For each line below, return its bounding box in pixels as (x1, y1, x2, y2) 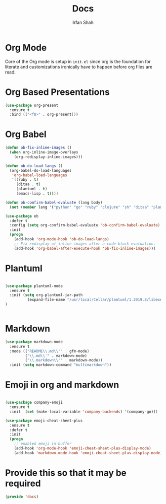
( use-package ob (5, 214, 39, 218)
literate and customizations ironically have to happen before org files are (5, 64, 153, 70)
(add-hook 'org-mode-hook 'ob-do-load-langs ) (14, 237, 110, 242)
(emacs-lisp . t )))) (16, 191, 58, 196)
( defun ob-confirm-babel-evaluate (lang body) (5, 200, 103, 205)
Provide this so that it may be (5, 467, 127, 478)
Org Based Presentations (5, 86, 110, 97)
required (5, 478, 41, 489)
